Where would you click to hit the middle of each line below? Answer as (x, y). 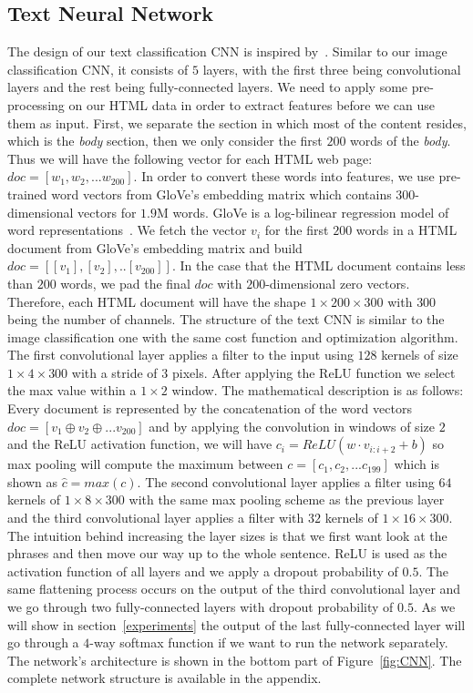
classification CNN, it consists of (98, 69)
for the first (297, 230)
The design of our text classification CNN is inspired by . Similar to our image (227, 51)
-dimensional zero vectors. (338, 283)
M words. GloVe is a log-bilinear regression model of (303, 212)
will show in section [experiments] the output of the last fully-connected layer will (236, 624)
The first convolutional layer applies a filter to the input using (180, 355)
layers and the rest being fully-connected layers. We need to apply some (208, 87)
